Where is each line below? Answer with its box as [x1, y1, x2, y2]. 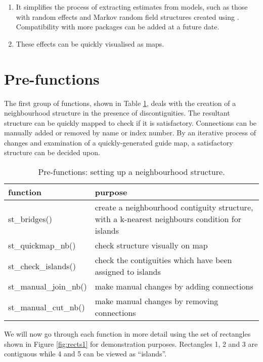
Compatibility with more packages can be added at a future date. [16, 21, 220, 32]
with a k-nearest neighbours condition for [95, 213, 241, 225]
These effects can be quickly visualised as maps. [16, 38, 164, 49]
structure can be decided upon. [4, 147, 100, 158]
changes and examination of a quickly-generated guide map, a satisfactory [4, 137, 233, 148]
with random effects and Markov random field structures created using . [16, 11, 239, 22]
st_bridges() [8, 213, 52, 225]
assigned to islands [95, 266, 161, 278]
